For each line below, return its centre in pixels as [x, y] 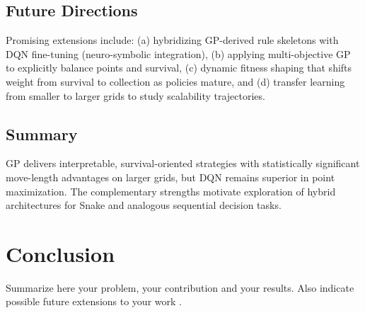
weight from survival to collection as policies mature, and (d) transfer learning [175, 81]
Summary [42, 133]
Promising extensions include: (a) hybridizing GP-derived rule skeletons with [172, 40]
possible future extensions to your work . [94, 301]
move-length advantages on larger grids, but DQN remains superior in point [170, 177]
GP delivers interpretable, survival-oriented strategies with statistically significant [183, 163]
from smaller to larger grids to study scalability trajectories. [135, 95]
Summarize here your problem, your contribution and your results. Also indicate [180, 287]
